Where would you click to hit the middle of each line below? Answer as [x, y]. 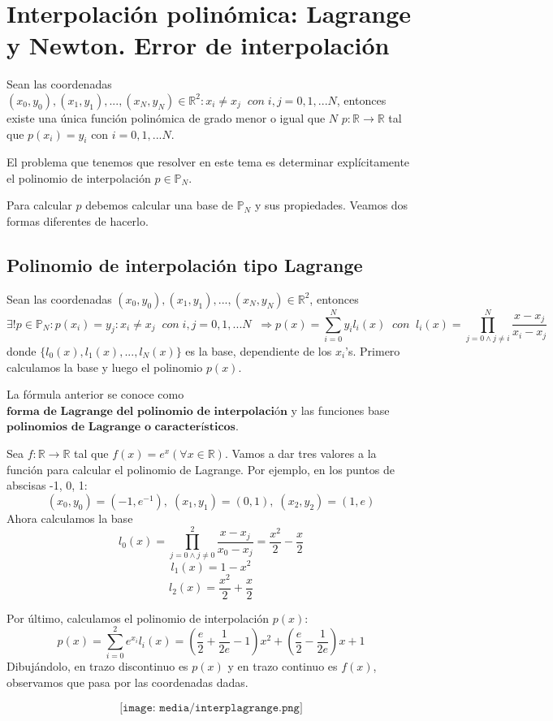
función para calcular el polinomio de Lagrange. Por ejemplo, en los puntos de [201, 469]
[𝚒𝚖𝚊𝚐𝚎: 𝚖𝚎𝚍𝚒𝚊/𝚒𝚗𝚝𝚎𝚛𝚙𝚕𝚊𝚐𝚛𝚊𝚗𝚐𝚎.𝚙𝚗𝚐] [211, 708]
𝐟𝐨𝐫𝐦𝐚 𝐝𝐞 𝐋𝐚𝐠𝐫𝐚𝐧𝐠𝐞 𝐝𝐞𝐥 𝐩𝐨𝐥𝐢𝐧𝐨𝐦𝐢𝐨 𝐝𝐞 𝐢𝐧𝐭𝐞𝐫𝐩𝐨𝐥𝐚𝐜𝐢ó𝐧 [147, 411]
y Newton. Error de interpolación [198, 45]
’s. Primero [373, 351]
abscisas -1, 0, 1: [47, 485]
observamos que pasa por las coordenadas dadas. [127, 682]
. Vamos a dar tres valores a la [300, 453]
